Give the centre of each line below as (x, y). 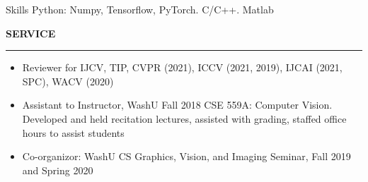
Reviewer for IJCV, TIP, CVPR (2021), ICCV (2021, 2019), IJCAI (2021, (182, 67)
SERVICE (31, 33)
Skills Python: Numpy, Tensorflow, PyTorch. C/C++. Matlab (140, 9)
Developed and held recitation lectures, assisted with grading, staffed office (184, 118)
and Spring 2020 (58, 170)
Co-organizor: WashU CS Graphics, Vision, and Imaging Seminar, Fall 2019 (186, 156)
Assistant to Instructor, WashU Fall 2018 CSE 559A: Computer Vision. (177, 105)
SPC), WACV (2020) (68, 81)
